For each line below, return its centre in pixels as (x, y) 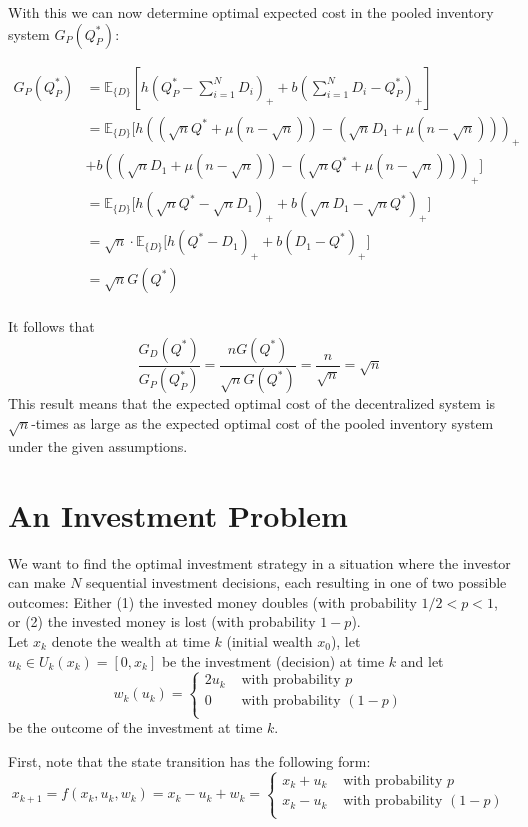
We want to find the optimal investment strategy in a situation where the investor (259, 562)
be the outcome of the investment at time (135, 727)
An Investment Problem (178, 514)
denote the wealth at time (130, 640)
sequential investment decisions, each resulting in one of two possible (296, 582)
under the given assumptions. (98, 445)
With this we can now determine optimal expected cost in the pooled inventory (251, 12)
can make (37, 582)
